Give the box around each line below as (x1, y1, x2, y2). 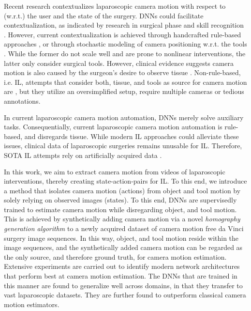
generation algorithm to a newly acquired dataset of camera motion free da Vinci (4, 223, 244, 233)
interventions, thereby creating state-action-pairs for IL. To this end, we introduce (4, 176, 247, 186)
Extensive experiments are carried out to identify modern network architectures (4, 261, 240, 271)
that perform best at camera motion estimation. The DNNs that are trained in (4, 271, 237, 281)
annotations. (4, 95, 41, 106)
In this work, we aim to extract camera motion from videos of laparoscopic (4, 166, 225, 176)
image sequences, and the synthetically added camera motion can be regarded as (4, 242, 243, 252)
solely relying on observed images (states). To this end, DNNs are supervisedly (4, 195, 237, 205)
